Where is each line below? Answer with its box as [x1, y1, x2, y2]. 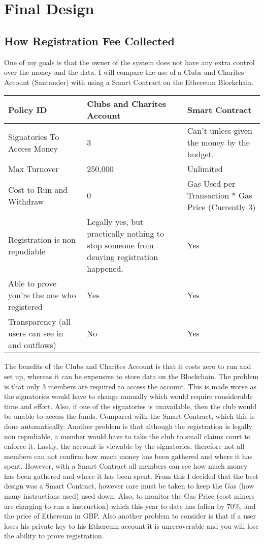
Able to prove [8, 277, 57, 290]
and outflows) [8, 339, 56, 351]
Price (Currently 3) [187, 201, 256, 213]
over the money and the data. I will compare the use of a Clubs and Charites [4, 67, 244, 77]
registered [8, 301, 43, 313]
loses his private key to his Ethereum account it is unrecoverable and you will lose [4, 520, 259, 531]
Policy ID [8, 103, 47, 116]
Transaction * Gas [187, 189, 252, 202]
